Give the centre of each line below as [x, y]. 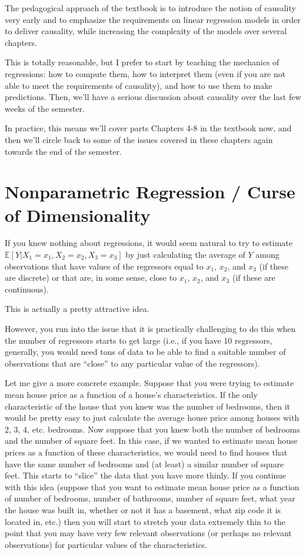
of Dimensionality [78, 215]
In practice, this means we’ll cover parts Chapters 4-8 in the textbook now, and [148, 128]
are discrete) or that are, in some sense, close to [91, 277]
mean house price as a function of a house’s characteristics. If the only [131, 394]
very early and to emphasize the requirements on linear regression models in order [153, 19]
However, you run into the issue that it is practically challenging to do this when [150, 328]
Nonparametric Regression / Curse [150, 192]
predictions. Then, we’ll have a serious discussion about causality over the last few [153, 97]
